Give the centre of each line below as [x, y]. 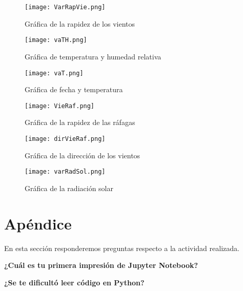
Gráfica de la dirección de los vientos [83, 155]
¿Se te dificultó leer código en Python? [74, 282]
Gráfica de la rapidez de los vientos [80, 23]
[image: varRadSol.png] [65, 172]
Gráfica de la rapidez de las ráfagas [80, 122]
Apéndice [38, 223]
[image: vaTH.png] [56, 40]
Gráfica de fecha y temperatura [74, 89]
